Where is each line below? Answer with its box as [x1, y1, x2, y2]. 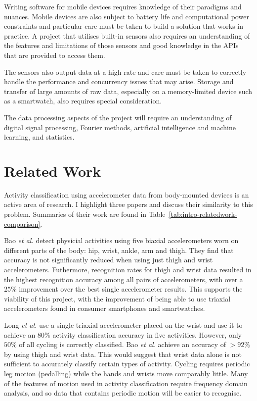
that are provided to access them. [4, 50, 105, 60]
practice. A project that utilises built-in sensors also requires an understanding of [4, 30, 250, 41]
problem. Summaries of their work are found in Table [4, 209, 166, 219]
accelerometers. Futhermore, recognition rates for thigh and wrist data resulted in [4, 264, 252, 274]
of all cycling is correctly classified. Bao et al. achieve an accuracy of [19, 339, 226, 350]
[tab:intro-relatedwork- [169, 209, 237, 219]
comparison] [4, 218, 41, 229]
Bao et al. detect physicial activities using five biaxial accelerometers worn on [4, 235, 239, 246]
